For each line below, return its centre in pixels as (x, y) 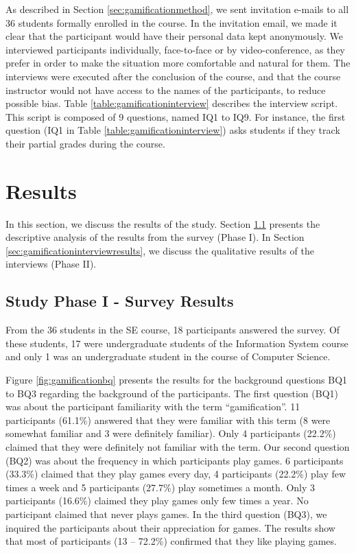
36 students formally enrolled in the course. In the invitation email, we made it (171, 22)
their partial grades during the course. (85, 143)
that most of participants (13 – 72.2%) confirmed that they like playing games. (171, 541)
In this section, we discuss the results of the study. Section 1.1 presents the (163, 223)
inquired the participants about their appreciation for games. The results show (170, 527)
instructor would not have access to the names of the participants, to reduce (166, 90)
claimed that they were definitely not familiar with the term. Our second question (178, 446)
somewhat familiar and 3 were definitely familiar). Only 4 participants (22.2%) (171, 433)
